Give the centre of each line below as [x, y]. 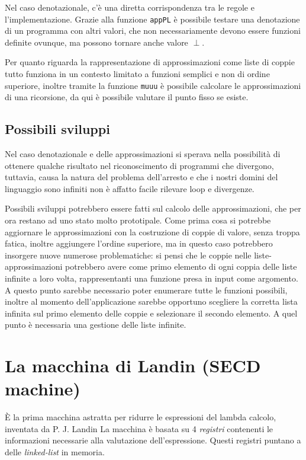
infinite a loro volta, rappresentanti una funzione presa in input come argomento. [152, 278]
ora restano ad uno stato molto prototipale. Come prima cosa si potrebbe [138, 220]
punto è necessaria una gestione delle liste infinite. [96, 325]
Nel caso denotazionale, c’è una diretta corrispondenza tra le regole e [130, 7]
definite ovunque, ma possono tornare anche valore [96, 42]
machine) [43, 389]
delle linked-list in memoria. [55, 452]
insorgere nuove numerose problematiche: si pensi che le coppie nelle [128, 255]
